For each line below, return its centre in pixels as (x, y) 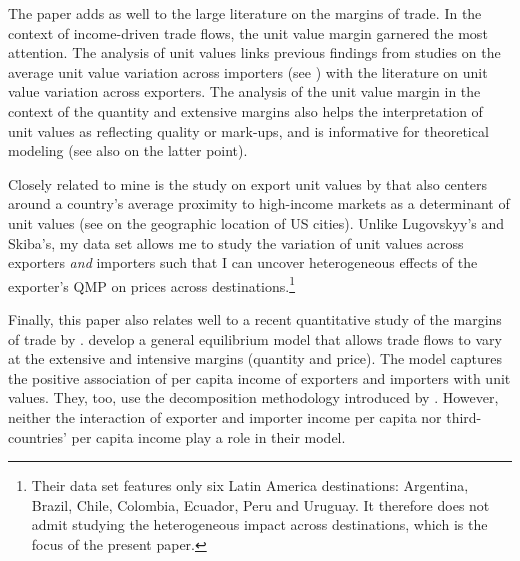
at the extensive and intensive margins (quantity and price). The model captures (255, 358)
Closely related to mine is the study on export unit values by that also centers (247, 183)
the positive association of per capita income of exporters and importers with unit (259, 377)
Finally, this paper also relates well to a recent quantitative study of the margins (255, 318)
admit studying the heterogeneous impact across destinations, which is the (259, 524)
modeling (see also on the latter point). (128, 150)
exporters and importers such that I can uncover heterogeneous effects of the (243, 262)
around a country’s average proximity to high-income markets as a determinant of (259, 203)
